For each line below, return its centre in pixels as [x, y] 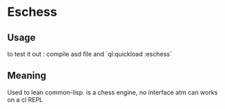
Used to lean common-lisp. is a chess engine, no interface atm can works [112, 92]
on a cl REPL [25, 99]
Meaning [27, 76]
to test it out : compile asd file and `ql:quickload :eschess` [90, 54]
